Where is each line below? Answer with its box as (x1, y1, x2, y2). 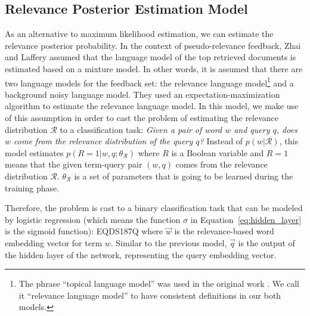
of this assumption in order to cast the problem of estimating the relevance (5, 111, 279, 124)
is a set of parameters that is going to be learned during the (74, 169, 293, 182)
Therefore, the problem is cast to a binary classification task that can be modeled (5, 202, 303, 214)
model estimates (5, 146, 64, 159)
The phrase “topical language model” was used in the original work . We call (18, 277, 299, 290)
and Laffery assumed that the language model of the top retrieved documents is (5, 51, 296, 63)
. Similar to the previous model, (110, 236, 227, 249)
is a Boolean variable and (171, 146, 264, 159)
